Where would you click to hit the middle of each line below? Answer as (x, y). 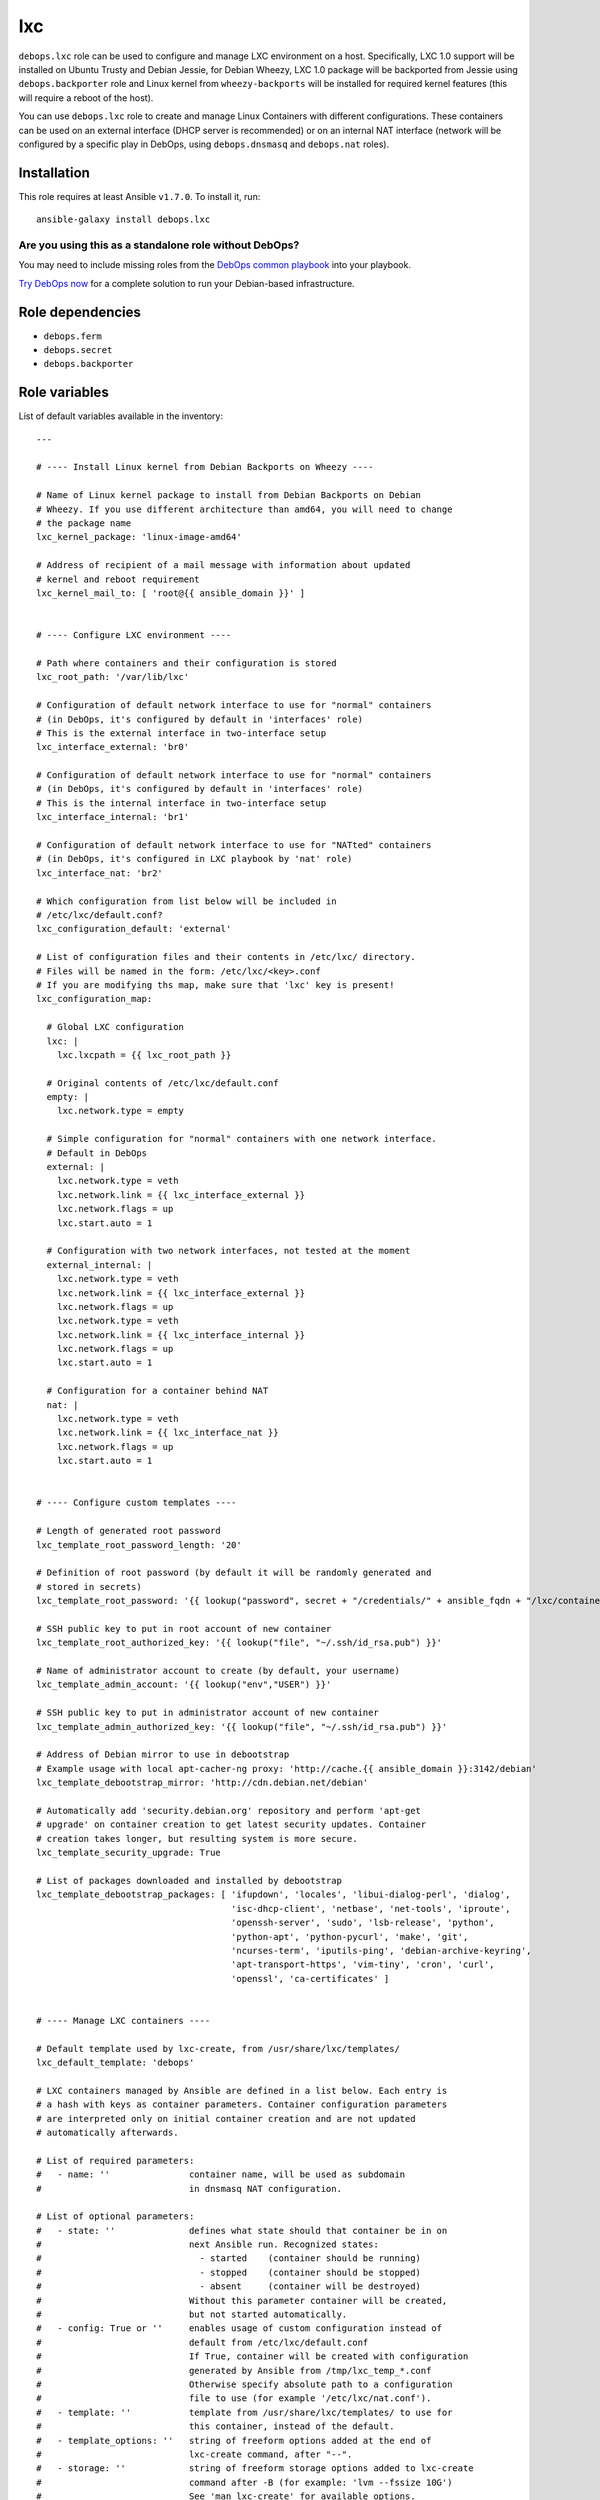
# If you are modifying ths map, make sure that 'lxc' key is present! (215, 984)
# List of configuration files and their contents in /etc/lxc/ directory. (226, 957)
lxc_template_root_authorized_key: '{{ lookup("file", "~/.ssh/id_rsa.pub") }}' (239, 1643)
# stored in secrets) (89, 1586)
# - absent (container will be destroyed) (229, 2286)
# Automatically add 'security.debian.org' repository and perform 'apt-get (229, 1810)
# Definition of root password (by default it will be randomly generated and (234, 1573)
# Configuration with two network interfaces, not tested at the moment (228, 1251)
